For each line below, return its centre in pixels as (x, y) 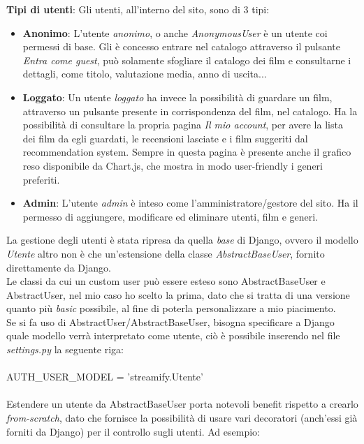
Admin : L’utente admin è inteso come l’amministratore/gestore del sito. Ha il (190, 203)
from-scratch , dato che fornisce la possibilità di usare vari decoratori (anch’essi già (182, 418)
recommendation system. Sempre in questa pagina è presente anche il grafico (187, 152)
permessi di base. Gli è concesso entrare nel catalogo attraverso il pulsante (182, 46)
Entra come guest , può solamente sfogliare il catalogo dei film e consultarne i (187, 60)
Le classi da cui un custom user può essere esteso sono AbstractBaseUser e (166, 281)
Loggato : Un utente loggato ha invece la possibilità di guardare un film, (177, 97)
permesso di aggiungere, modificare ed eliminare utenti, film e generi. (170, 216)
